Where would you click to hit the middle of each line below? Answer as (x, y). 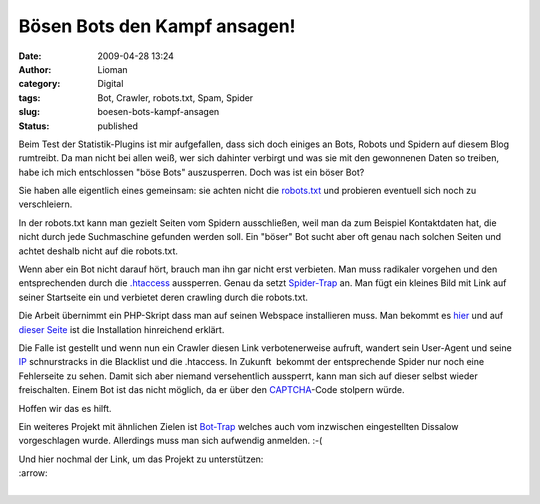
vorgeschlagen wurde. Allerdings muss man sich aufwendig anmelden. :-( (170, 441)
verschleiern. (45, 204)
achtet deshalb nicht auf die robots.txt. (98, 251)
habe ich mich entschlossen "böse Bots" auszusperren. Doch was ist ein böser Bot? (191, 172)
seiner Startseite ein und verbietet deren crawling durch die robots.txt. (163, 297)
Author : (35, 69)
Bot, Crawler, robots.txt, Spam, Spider (175, 97)
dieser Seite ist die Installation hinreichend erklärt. (121, 329)
